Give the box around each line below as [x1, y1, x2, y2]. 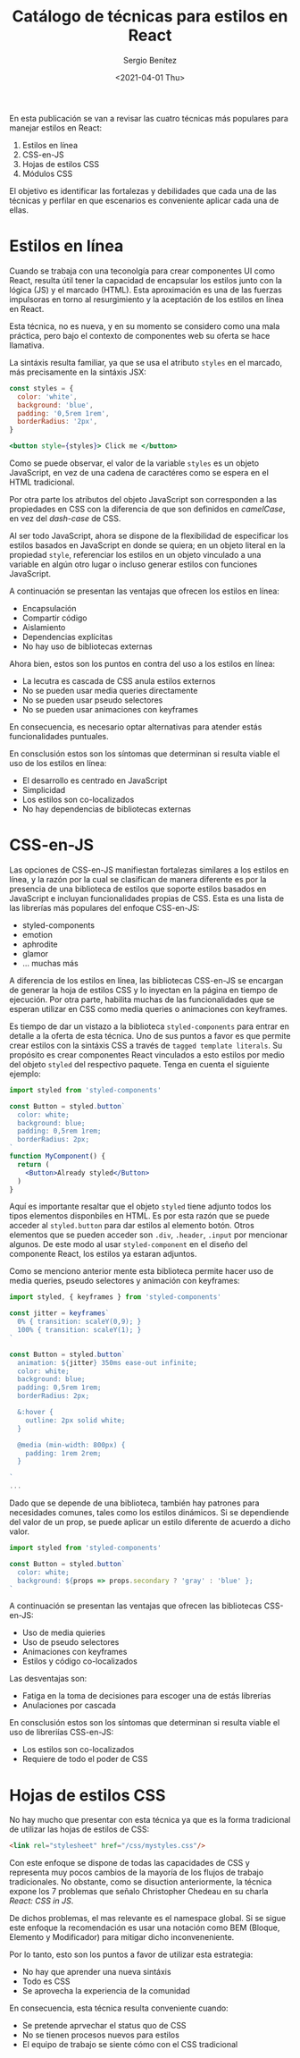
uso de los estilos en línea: [9, 758, 107, 768]
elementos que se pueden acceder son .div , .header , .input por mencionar [9, 1229, 288, 1240]
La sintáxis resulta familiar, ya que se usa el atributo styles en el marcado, [9, 357, 283, 367]
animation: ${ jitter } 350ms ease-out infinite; [17, 1358, 198, 1367]
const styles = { [9, 384, 74, 392]
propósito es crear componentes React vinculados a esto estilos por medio [9, 1049, 286, 1060]
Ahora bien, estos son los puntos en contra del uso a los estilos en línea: [9, 659, 275, 669]
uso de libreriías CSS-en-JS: [9, 1727, 114, 1738]
